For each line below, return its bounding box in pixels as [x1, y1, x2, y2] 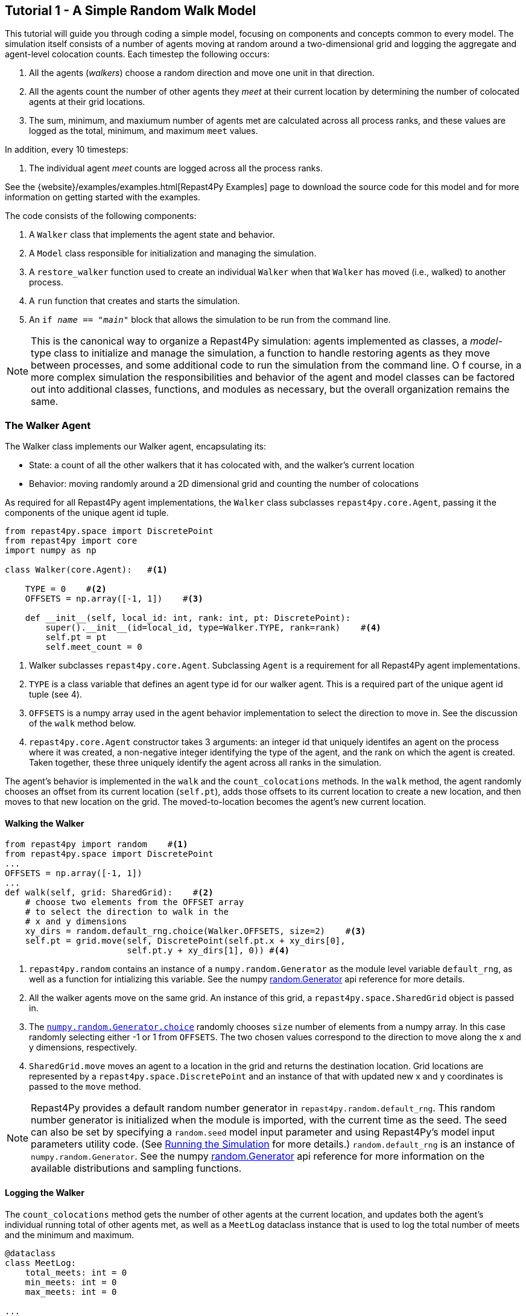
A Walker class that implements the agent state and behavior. [29, 229, 275, 240]
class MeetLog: [5, 1257, 77, 1268]
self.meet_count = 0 [45, 642, 142, 652]
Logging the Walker [5, 1187, 84, 1198]
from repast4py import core [5, 536, 138, 546]
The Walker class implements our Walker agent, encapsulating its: [5, 441, 267, 452]
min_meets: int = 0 [25, 1277, 117, 1287]
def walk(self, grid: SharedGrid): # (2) [5, 888, 214, 898]
